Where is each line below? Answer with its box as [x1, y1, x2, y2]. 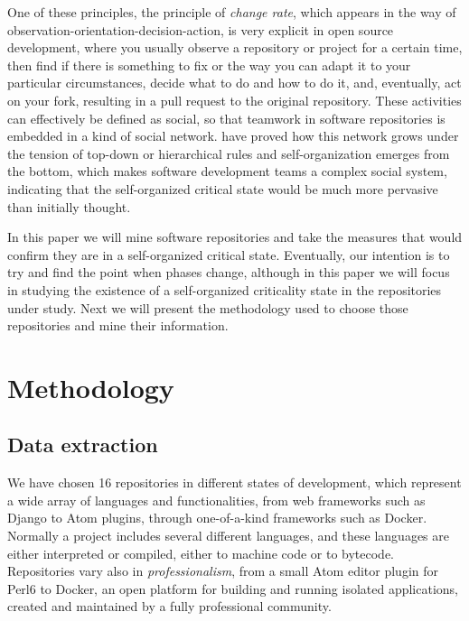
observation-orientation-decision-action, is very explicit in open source [7, 20, 394, 39]
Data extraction [7, 431, 158, 459]
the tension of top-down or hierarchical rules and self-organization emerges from [7, 144, 450, 162]
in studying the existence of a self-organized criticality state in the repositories [7, 280, 442, 299]
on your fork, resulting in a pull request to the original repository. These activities [7, 90, 462, 109]
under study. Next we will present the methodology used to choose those [7, 298, 408, 317]
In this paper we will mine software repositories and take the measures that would [7, 227, 463, 246]
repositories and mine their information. [7, 316, 229, 335]
